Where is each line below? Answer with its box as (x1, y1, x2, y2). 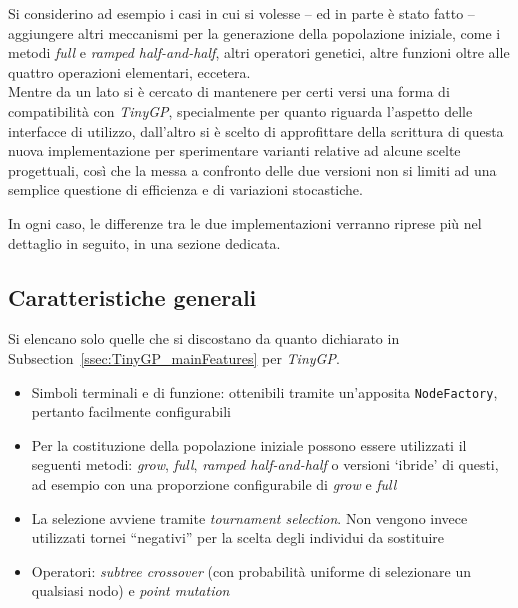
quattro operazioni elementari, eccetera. (8, 61, 251, 82)
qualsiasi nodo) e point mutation (31, 580, 230, 601)
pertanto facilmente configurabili (31, 401, 232, 422)
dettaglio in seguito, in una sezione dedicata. (8, 232, 281, 253)
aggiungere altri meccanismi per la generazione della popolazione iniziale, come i (8, 22, 501, 43)
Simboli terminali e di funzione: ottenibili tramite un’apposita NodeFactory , (31, 381, 498, 402)
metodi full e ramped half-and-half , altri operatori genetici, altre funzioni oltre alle (8, 42, 510, 63)
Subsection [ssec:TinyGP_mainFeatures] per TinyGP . (8, 347, 340, 368)
